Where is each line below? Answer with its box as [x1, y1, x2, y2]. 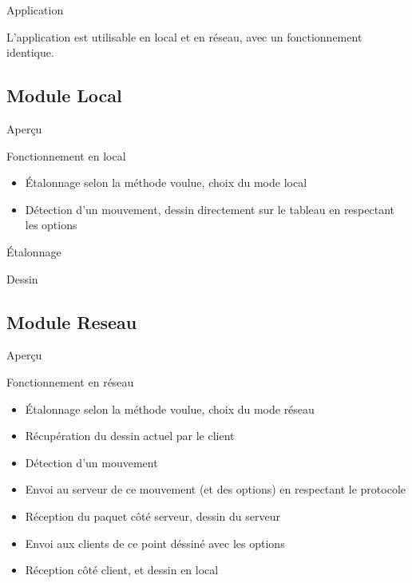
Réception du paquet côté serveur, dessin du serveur [25, 507, 280, 524]
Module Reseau [6, 309, 137, 334]
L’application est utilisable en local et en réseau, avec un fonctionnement [6, 28, 362, 45]
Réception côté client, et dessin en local [25, 561, 219, 578]
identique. [6, 44, 54, 61]
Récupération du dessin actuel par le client [25, 427, 235, 444]
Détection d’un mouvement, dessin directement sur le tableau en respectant [25, 200, 394, 217]
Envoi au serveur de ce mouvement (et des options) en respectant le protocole [25, 481, 406, 498]
